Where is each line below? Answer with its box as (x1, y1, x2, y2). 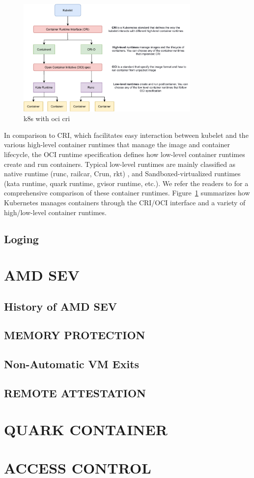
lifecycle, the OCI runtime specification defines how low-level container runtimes (4, 149, 245, 159)
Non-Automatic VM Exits (4, 356, 140, 372)
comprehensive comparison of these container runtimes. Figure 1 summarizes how (4, 188, 250, 198)
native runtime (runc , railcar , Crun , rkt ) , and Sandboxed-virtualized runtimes (4, 168, 241, 179)
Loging (4, 231, 39, 246)
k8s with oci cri (24, 113, 70, 124)
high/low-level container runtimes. (4, 207, 107, 217)
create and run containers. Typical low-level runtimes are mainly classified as (4, 159, 236, 169)
